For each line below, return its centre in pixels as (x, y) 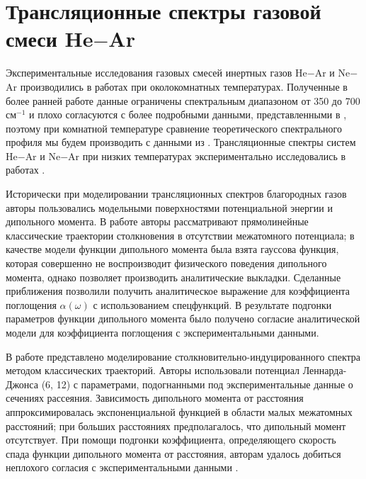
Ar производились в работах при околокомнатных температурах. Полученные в (177, 86)
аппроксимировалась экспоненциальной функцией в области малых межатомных (179, 411)
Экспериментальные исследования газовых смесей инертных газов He (156, 73)
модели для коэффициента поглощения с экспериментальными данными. (162, 332)
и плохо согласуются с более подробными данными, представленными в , (188, 114)
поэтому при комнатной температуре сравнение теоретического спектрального (174, 128)
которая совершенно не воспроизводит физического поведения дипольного (166, 263)
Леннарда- (325, 370)
